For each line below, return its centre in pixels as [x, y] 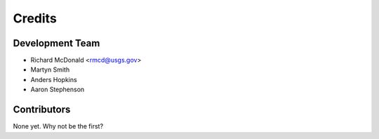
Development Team [56, 43]
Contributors [42, 110]
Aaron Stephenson [58, 90]
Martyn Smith [50, 69]
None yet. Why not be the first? [58, 126]
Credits [35, 18]
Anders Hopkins [54, 79]
